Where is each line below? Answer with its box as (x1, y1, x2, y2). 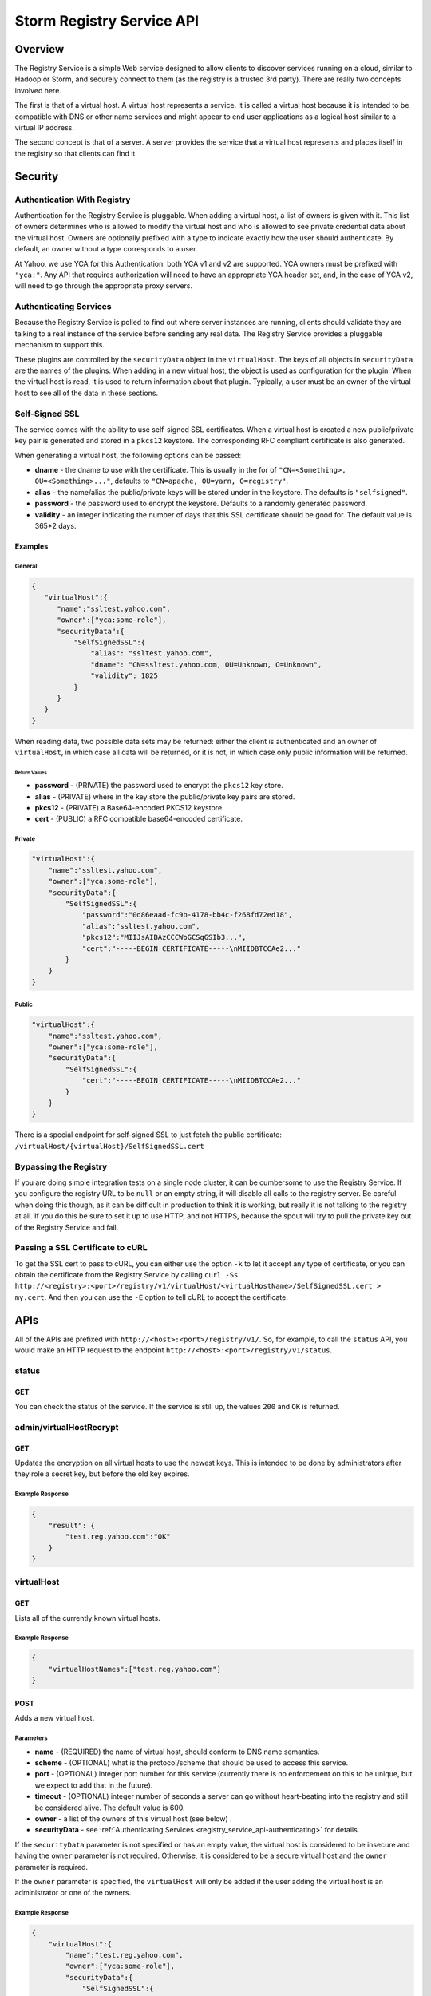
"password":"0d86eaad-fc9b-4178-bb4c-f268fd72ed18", (81, 910, 293, 920)
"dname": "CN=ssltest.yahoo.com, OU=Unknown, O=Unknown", (90, 659, 322, 669)
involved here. (14, 85, 61, 95)
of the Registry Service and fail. (14, 1222, 119, 1232)
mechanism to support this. (14, 340, 105, 350)
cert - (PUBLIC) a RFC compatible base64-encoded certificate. (34, 814, 243, 824)
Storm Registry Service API (14, 12, 200, 30)
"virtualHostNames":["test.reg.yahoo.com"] (48, 1665, 221, 1673)
